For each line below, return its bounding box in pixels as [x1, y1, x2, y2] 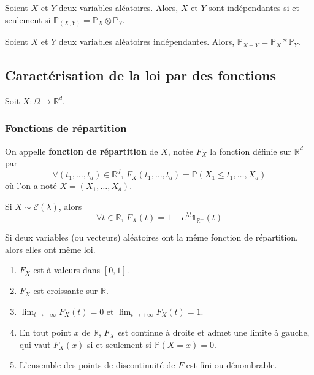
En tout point [19, 326, 72, 339]
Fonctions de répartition [5, 120, 127, 136]
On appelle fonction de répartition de [5, 144, 158, 157]
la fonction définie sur [210, 144, 292, 157]
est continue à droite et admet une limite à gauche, [118, 326, 310, 339]
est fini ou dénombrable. [186, 358, 277, 371]
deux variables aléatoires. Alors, [58, 1, 178, 14]
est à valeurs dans [33, 263, 101, 276]
